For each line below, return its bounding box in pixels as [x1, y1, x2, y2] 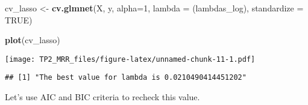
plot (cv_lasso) [5, 34, 60, 46]
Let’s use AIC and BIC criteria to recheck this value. [5, 91, 200, 103]
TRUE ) [5, 13, 33, 26]
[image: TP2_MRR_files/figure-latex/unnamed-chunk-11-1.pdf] [5, 55, 256, 64]
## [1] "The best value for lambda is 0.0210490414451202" [5, 73, 247, 82]
